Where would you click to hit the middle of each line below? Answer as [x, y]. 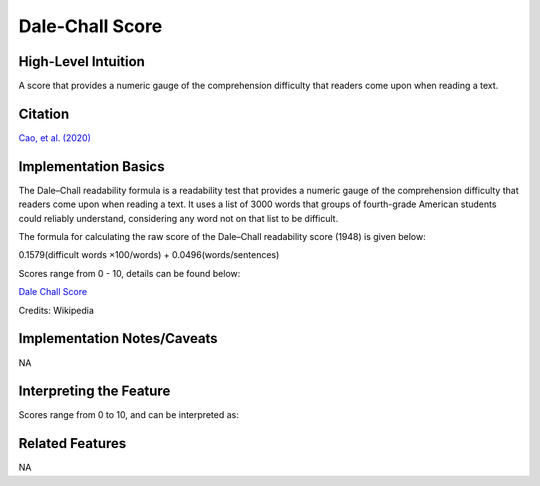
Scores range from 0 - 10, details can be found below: [129, 273]
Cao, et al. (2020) [55, 137]
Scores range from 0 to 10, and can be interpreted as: [128, 415]
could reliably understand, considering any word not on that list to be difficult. [178, 218]
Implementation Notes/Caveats [118, 338]
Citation [44, 113]
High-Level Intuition [81, 61]
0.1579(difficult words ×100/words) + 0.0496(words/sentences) [149, 255]
